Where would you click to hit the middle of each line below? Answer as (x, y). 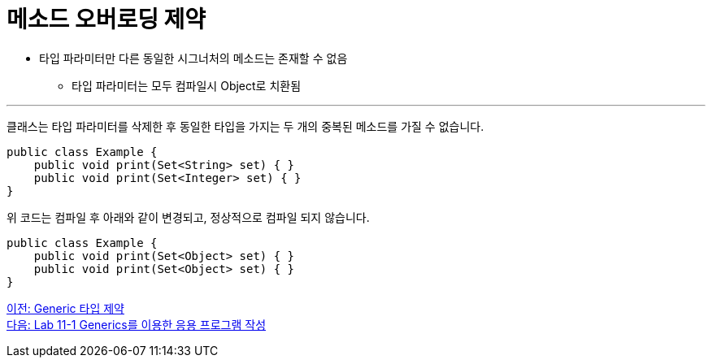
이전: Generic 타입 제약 (65, 308)
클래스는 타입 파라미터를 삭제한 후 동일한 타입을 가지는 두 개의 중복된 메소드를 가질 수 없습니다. (245, 126)
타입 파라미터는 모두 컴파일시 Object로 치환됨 (187, 85)
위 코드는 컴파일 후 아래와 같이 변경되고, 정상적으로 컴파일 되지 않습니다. (188, 217)
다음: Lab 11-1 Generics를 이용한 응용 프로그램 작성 (137, 324)
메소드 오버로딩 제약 (106, 19)
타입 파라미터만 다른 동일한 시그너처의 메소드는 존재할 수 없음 (193, 58)
